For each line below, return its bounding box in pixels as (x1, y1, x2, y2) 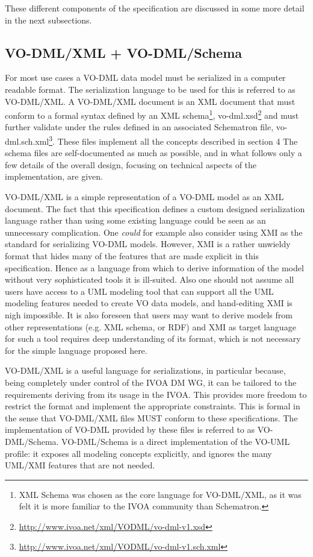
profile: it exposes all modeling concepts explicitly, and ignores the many (5, 447, 272, 459)
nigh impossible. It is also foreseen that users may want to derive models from (5, 308, 293, 321)
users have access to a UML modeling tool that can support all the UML (5, 285, 274, 297)
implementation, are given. (5, 170, 103, 183)
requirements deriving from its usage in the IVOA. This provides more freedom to (5, 388, 307, 400)
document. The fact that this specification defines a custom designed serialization (5, 202, 305, 215)
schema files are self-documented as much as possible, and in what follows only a (5, 146, 302, 159)
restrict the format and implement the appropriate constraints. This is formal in (5, 400, 300, 412)
